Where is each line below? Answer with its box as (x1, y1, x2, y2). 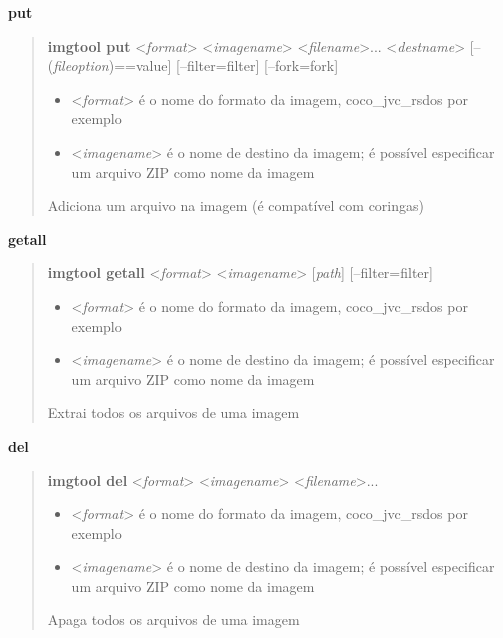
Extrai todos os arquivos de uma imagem (47, 402, 300, 423)
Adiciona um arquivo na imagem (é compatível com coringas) (47, 195, 424, 216)
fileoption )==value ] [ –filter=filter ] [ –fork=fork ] (53, 55, 339, 76)
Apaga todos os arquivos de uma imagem (47, 609, 300, 630)
